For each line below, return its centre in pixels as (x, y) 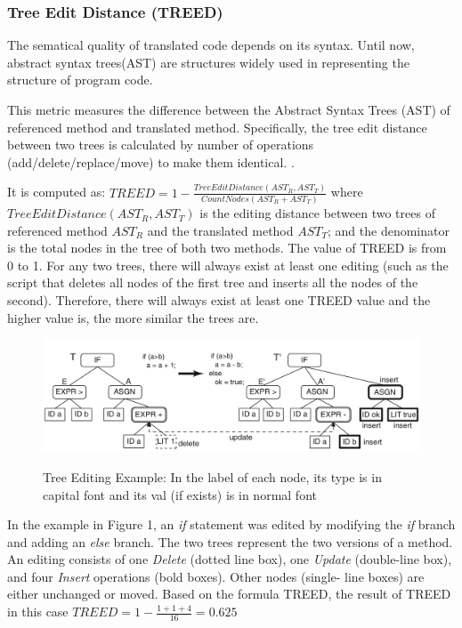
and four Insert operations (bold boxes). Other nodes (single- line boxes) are (216, 576)
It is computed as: (57, 192)
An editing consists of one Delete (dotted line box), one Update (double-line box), (230, 559)
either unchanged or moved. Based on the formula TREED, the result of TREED (229, 594)
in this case (38, 612)
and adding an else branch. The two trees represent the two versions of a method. (230, 541)
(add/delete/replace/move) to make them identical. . (151, 161)
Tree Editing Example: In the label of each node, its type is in (212, 476)
